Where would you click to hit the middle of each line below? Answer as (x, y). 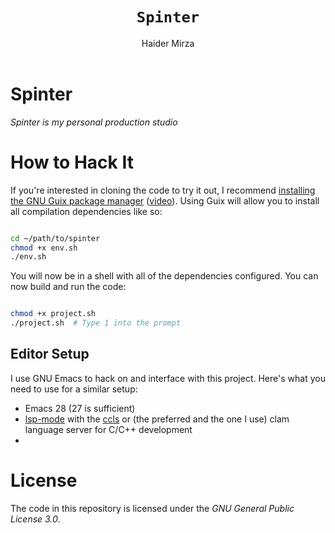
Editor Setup (50, 354)
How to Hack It (72, 162)
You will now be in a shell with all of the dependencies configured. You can (164, 276)
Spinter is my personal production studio (94, 122)
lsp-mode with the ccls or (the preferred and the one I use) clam (157, 419)
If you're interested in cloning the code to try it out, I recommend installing (163, 190)
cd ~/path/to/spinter (55, 238)
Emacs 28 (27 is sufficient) (80, 408)
